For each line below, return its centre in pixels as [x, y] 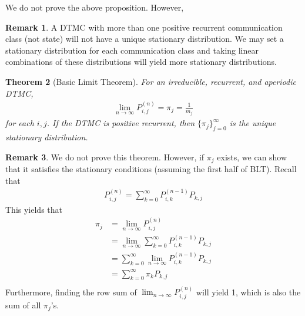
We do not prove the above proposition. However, [95, 7]
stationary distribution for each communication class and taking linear [132, 50]
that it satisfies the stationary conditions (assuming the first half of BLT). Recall [151, 169]
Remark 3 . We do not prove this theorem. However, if [105, 157]
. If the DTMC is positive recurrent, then [121, 123]
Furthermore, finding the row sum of [71, 292]
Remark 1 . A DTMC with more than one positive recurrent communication [144, 27]
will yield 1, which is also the [248, 292]
